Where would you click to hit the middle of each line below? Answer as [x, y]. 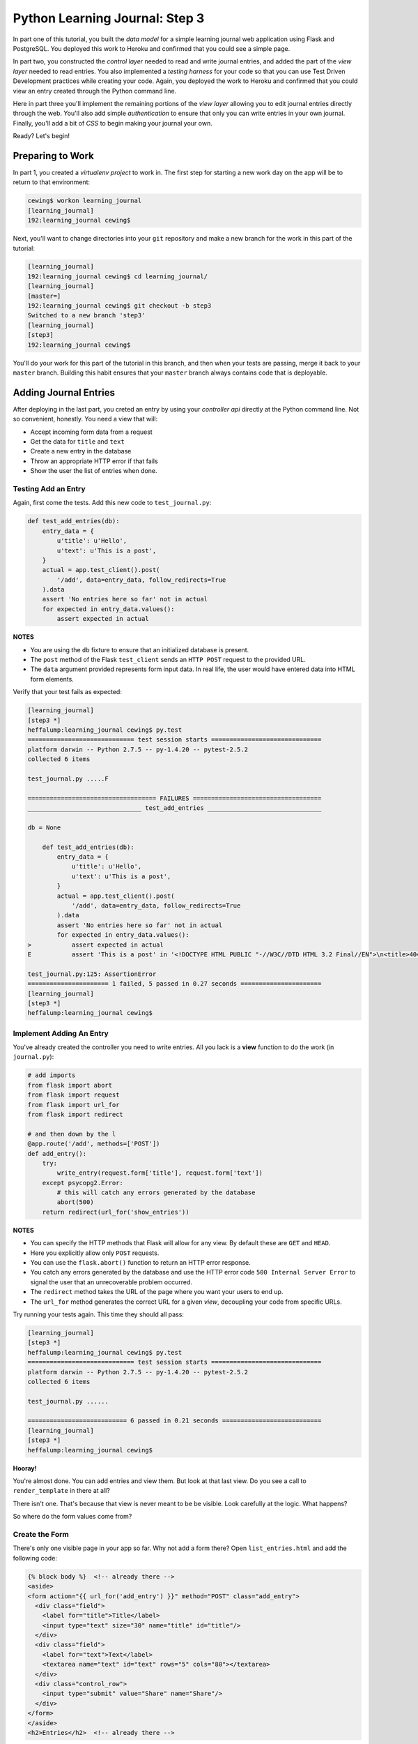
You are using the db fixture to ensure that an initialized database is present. [140, 649]
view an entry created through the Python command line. [95, 91]
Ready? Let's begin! [41, 136]
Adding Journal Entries [64, 392]
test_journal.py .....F [68, 779]
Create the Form [41, 1534]
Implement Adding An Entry [61, 1033]
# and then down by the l [72, 1134]
